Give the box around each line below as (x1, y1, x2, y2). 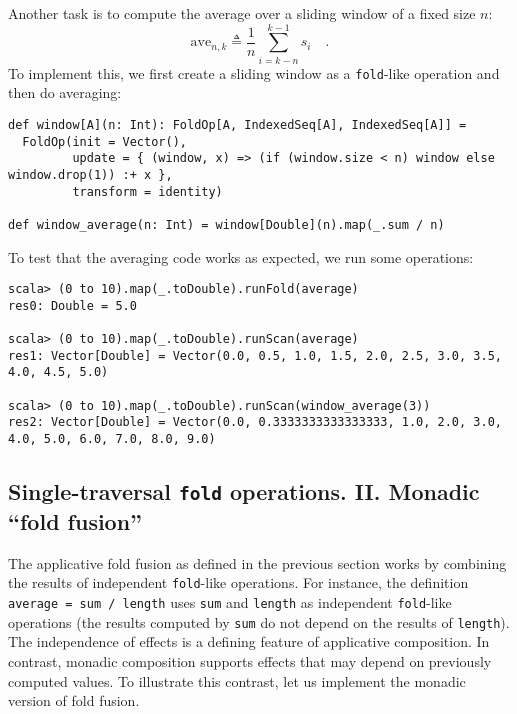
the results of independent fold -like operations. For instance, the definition (8, 572, 469, 593)
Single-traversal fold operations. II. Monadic (8, 476, 480, 507)
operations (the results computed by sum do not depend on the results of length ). (8, 611, 510, 632)
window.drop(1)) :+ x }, (8, 167, 173, 182)
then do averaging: (8, 82, 122, 103)
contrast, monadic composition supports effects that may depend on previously (8, 651, 492, 672)
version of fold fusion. (8, 690, 140, 711)
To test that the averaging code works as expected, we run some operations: (8, 246, 474, 267)
